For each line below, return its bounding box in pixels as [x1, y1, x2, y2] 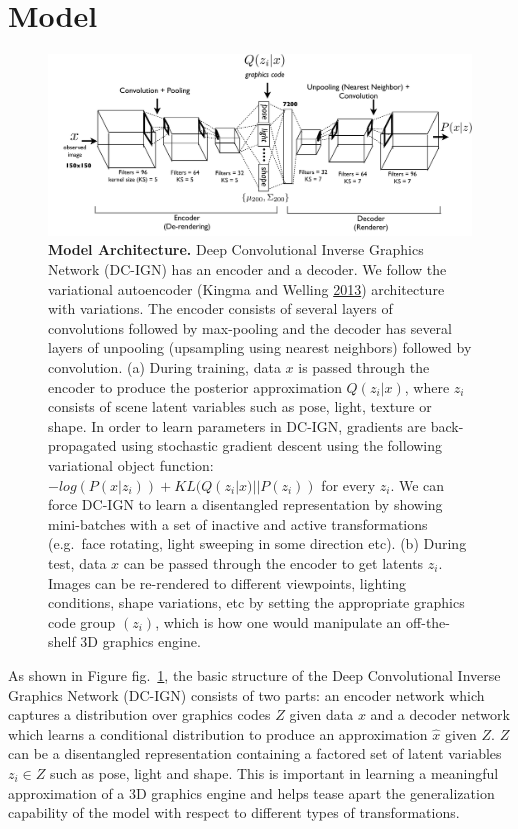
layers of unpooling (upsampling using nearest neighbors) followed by [48, 337, 472, 358]
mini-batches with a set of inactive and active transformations [48, 513, 428, 534]
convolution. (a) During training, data [48, 357, 281, 378]
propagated [48, 435, 117, 456]
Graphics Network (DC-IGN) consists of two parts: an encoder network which [8, 684, 485, 705]
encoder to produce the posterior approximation [48, 376, 342, 397]
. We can [390, 474, 445, 495]
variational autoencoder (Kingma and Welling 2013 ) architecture [48, 278, 445, 299]
